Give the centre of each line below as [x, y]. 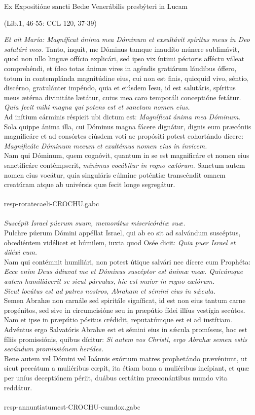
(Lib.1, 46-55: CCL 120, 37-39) [50, 22]
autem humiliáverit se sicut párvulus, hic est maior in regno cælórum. [109, 281]
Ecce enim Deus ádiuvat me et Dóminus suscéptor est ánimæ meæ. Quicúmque [124, 271]
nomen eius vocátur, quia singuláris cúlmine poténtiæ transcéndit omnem [115, 174]
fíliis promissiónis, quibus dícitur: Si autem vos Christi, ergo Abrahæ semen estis [126, 339]
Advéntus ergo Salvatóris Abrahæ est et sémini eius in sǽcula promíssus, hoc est [126, 329]
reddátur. [18, 387]
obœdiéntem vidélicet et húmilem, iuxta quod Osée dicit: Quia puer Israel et [120, 242]
